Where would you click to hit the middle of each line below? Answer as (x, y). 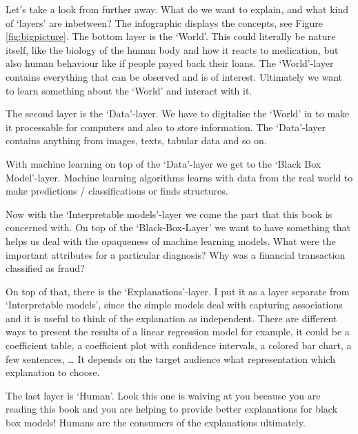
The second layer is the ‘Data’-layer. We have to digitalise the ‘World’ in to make (178, 114)
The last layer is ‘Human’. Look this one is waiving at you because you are (163, 395)
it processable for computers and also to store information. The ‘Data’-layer (166, 127)
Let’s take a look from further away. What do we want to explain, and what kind (177, 9)
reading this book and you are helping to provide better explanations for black (172, 409)
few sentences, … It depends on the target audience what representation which (170, 358)
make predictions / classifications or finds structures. (117, 191)
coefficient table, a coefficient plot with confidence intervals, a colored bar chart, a (179, 345)
